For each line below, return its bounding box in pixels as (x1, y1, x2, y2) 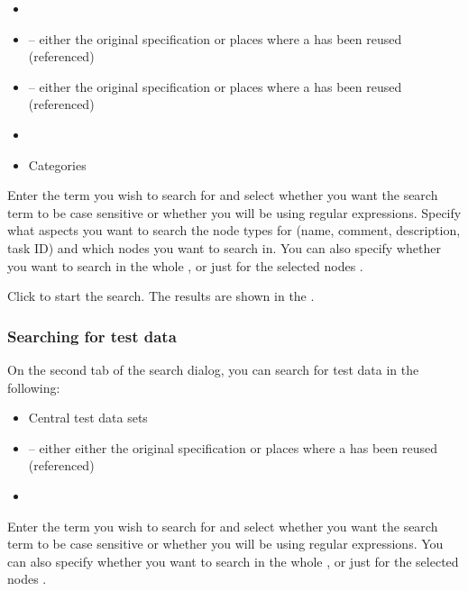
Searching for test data (7, 324, 177, 347)
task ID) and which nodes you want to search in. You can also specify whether (7, 238, 441, 257)
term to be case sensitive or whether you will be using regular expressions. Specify (7, 203, 462, 222)
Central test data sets (28, 408, 148, 427)
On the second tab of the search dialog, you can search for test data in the (7, 359, 419, 378)
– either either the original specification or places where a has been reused (28, 438, 437, 457)
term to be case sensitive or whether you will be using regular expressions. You (7, 534, 444, 553)
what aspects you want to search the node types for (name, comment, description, (7, 221, 461, 240)
